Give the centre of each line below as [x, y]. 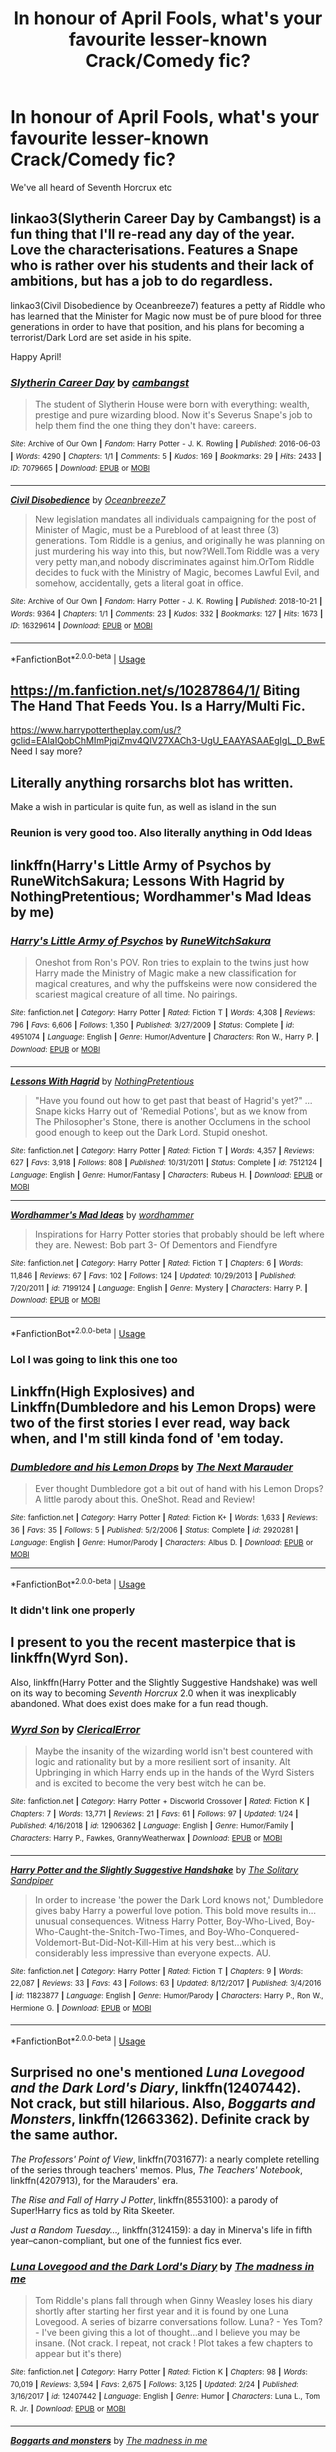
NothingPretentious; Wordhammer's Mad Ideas [161, 896]
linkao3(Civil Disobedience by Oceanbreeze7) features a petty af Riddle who [168, 305]
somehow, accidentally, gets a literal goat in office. [139, 583]
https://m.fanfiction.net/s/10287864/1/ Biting [155, 690]
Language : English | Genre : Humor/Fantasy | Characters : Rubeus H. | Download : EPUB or [166, 1175]
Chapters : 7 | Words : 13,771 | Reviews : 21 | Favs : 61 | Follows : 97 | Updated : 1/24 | [154, 1813]
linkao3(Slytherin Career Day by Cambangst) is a [166, 218]
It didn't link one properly [73, 1610]
